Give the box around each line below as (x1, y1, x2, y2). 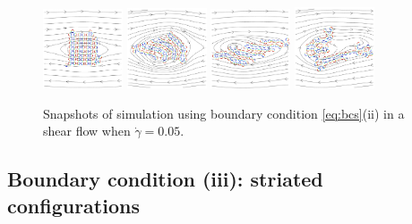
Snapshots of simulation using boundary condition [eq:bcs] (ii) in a (43, 104, 405, 122)
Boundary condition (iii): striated (7, 165, 323, 193)
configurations (7, 191, 140, 219)
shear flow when (43, 121, 131, 140)
